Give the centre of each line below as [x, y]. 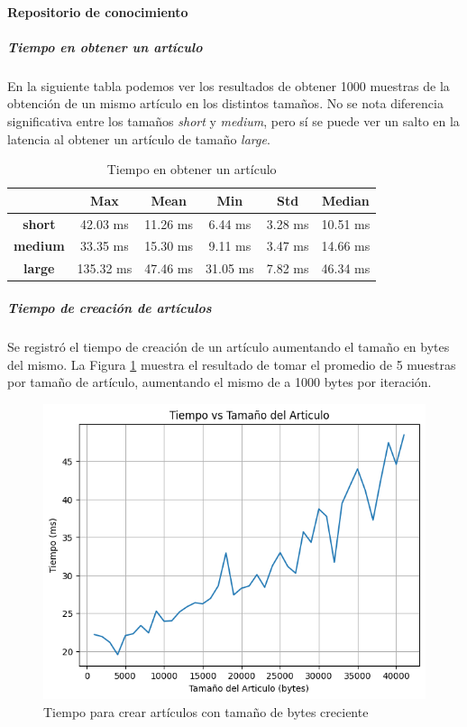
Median [345, 200]
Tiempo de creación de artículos [110, 307]
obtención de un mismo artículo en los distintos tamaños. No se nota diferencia [225, 103]
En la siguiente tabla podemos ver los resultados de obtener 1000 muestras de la [229, 85]
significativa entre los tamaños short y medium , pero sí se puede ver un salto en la [233, 120]
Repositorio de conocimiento [98, 11]
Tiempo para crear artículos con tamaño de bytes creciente [206, 711]
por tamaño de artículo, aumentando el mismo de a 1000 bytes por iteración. [220, 382]
